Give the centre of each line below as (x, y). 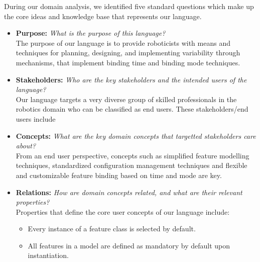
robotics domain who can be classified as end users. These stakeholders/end (132, 109)
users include (36, 118)
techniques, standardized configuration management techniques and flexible (132, 165)
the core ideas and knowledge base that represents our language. (103, 16)
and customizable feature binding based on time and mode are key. (119, 175)
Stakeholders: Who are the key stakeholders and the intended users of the (131, 79)
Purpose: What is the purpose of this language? (91, 33)
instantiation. (48, 255)
